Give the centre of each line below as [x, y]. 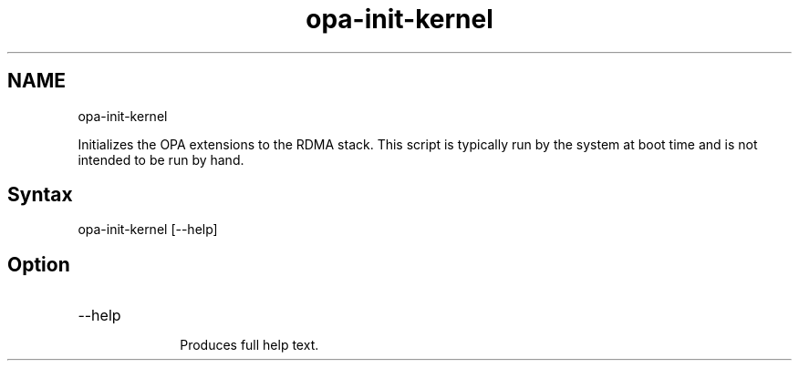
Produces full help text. [249, 345]
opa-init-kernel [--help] [148, 230]
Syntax [40, 195]
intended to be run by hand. [161, 159]
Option [39, 264]
